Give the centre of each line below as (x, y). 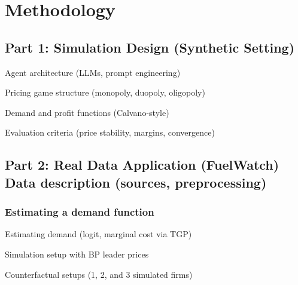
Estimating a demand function (80, 212)
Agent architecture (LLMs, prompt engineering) (93, 72)
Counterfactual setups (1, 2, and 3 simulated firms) (99, 274)
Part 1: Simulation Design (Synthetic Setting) (150, 47)
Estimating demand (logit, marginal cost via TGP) (98, 234)
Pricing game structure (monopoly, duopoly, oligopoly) (105, 92)
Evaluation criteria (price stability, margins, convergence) (110, 132)
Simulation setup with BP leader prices (77, 254)
